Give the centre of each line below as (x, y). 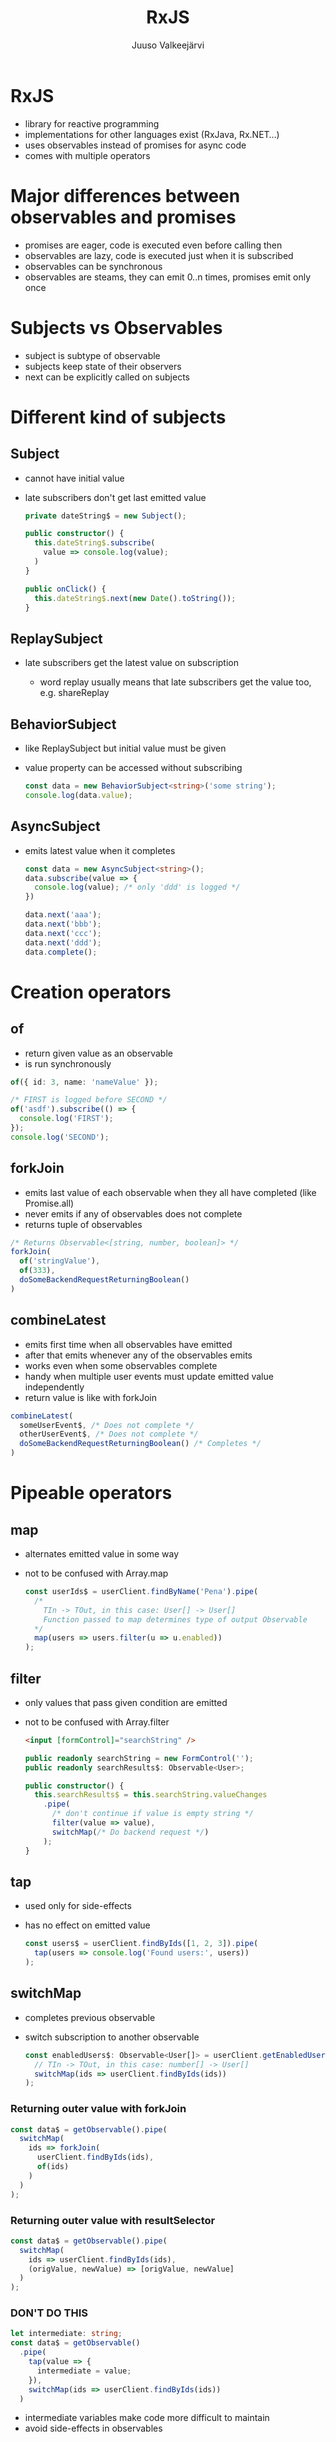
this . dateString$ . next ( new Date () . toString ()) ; (135, 598)
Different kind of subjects (118, 417)
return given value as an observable (98, 1053)
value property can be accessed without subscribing (133, 768)
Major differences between (125, 195)
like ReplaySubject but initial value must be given (125, 748)
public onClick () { (65, 589)
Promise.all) (49, 1203)
